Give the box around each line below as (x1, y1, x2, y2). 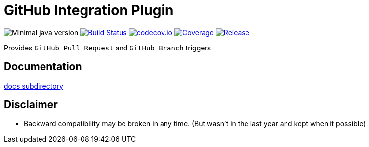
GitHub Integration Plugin (4, 2, 174, 19)
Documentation (4, 60, 82, 73)
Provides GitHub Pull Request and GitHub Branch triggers (4, 43, 211, 52)
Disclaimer (4, 98, 58, 111)
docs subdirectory (4, 81, 63, 90)
